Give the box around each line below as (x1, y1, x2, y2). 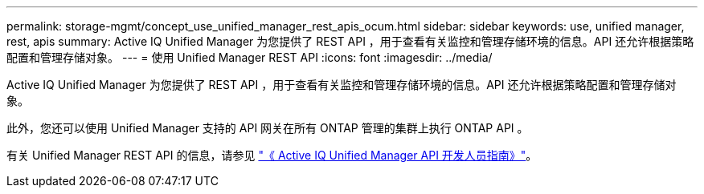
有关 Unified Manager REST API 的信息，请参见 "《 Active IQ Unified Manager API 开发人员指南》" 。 (6, 148, 538, 162)
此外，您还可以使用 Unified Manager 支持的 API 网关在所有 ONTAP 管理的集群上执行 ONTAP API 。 (6, 121, 529, 135)
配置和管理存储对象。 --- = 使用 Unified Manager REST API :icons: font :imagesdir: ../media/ (6, 51, 493, 64)
